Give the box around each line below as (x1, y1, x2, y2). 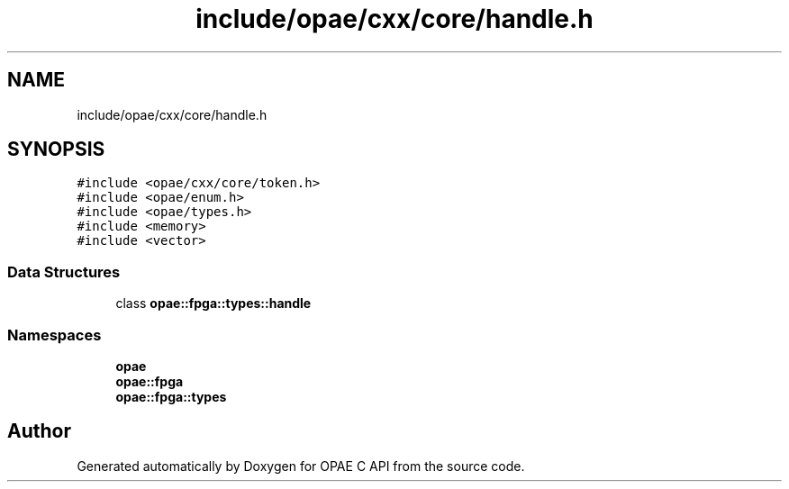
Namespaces (7, 325, 102, 344)
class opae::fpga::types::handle (115, 295, 312, 312)
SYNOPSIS (7, 138, 105, 161)
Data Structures (7, 262, 121, 281)
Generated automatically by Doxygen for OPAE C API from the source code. (77, 457, 525, 474)
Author (7, 420, 71, 443)
